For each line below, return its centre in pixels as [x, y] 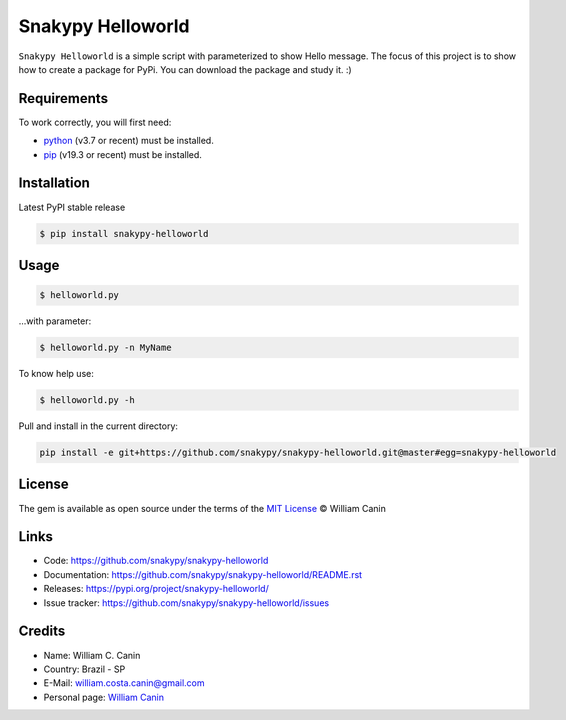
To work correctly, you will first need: [95, 122]
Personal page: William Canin [104, 697]
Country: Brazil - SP [84, 669]
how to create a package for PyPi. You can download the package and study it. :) [185, 69]
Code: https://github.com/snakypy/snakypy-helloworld [156, 561]
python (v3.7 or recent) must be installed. [128, 141]
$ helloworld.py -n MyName [105, 348]
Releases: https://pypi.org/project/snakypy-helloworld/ [156, 589]
